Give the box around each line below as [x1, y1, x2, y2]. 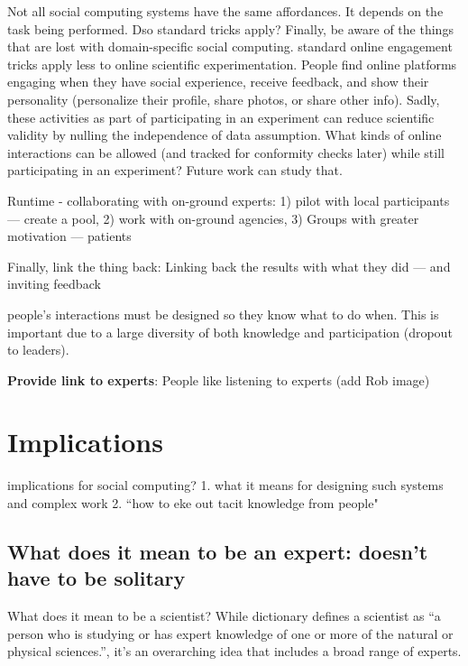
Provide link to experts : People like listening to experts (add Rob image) [7, 370, 430, 389]
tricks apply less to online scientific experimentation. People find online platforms [7, 54, 457, 73]
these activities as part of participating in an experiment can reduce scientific [7, 107, 435, 126]
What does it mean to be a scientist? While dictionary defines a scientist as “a [7, 606, 441, 625]
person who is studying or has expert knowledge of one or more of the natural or [7, 624, 454, 643]
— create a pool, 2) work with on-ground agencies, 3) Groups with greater [7, 208, 419, 227]
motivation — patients [7, 227, 132, 245]
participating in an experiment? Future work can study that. [7, 161, 343, 180]
